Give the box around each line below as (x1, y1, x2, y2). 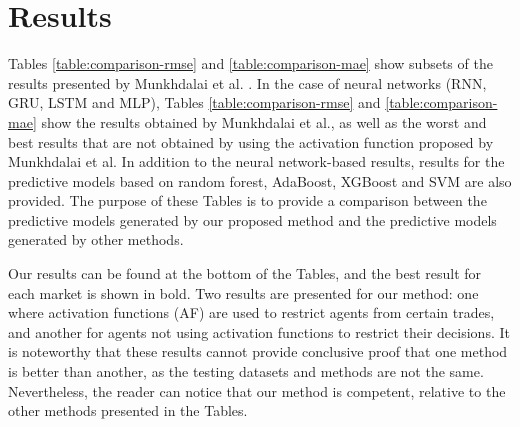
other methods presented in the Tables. (8, 400, 248, 421)
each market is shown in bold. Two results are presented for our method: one (8, 282, 479, 303)
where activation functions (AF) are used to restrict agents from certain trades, (8, 302, 495, 323)
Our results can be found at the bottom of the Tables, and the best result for (8, 263, 482, 284)
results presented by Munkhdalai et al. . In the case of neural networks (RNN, (8, 72, 487, 93)
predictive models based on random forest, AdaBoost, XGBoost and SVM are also (8, 170, 512, 191)
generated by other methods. (8, 229, 184, 250)
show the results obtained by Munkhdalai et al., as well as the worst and (41, 111, 487, 132)
